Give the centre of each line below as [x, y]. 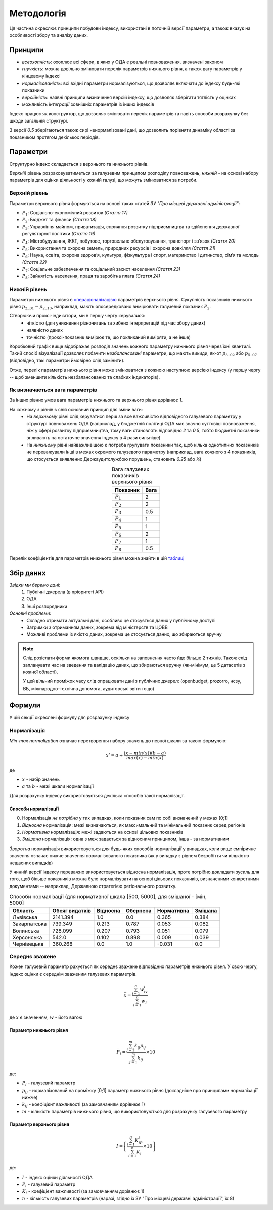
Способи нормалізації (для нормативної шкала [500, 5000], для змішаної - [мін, [108, 897]
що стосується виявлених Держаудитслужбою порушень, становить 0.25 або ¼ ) [114, 459]
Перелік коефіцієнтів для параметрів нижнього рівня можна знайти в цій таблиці [97, 558]
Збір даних [28, 573]
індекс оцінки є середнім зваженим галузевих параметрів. [73, 974]
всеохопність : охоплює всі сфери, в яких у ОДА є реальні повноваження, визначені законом [123, 62]
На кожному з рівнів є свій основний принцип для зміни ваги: [76, 410]
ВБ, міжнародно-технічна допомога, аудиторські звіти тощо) [88, 688]
